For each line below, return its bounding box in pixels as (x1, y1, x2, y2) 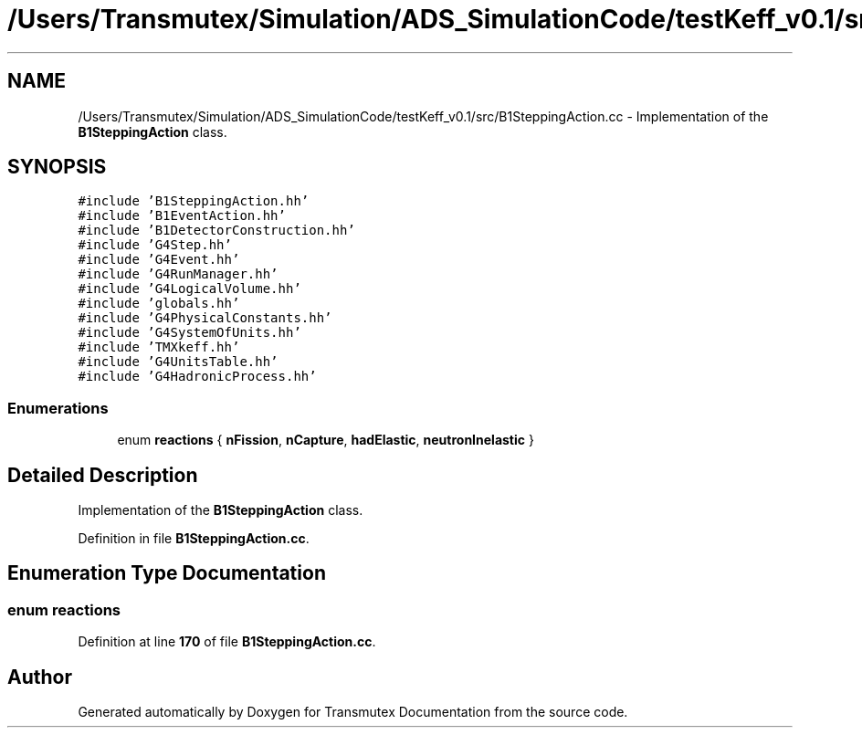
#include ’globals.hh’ (78, 296, 240, 311)
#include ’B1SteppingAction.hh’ (78, 194, 310, 209)
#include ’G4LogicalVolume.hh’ (78, 281, 301, 297)
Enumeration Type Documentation (7, 562, 326, 585)
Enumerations (7, 398, 109, 417)
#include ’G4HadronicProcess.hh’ (78, 369, 317, 384)
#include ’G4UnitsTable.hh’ (78, 354, 279, 370)
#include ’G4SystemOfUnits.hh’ (78, 325, 301, 341)
